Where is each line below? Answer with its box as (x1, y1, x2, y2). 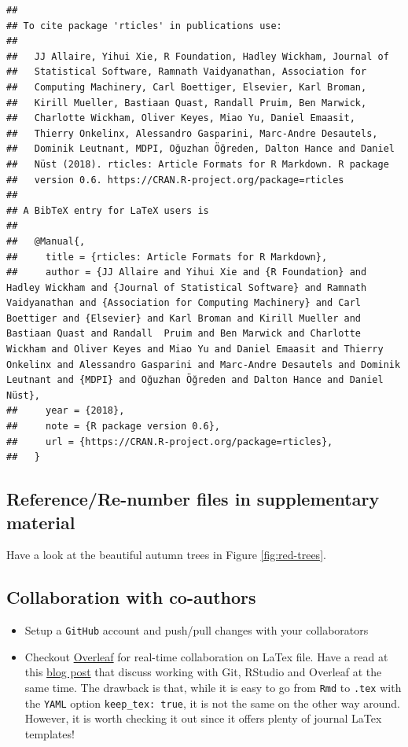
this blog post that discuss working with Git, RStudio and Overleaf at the (24, 664, 382, 680)
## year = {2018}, (6, 405, 125, 417)
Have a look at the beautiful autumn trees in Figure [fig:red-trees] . (6, 546, 326, 563)
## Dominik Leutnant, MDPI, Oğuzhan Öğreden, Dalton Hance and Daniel (6, 143, 395, 155)
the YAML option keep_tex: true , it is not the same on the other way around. (24, 694, 400, 711)
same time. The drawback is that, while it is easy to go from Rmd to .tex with (24, 679, 402, 696)
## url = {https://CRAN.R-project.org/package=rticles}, (6, 436, 333, 447)
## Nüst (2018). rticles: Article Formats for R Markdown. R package (6, 158, 389, 170)
